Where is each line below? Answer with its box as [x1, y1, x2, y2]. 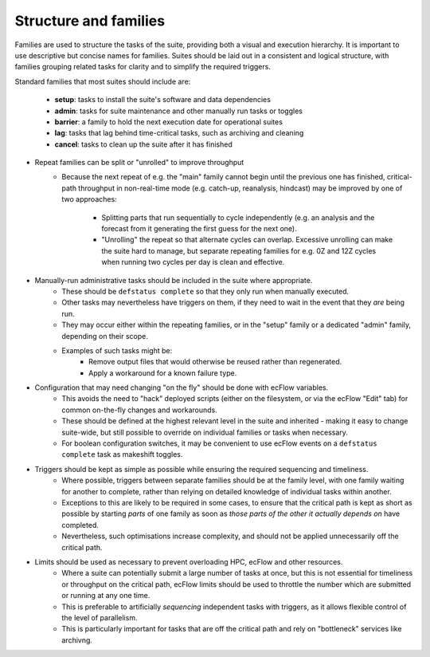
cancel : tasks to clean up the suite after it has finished [54, 140, 233, 149]
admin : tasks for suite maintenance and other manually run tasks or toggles [54, 106, 303, 116]
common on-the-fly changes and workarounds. [61, 405, 218, 415]
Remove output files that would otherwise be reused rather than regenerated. [88, 357, 342, 367]
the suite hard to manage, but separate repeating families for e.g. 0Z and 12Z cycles [101, 246, 377, 255]
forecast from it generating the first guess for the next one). [101, 224, 298, 234]
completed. [61, 520, 99, 529]
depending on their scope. [61, 331, 149, 340]
